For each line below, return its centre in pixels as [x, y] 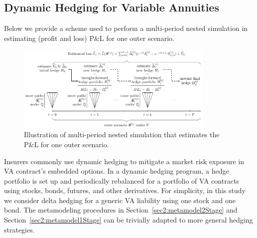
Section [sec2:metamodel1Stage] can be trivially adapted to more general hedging [128, 220]
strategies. [19, 229]
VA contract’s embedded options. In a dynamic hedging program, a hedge [117, 171]
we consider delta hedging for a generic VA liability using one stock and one [120, 200]
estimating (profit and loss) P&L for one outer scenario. [89, 38]
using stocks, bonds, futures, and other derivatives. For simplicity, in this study [125, 190]
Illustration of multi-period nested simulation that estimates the [122, 134]
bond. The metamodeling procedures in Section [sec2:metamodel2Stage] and [121, 210]
